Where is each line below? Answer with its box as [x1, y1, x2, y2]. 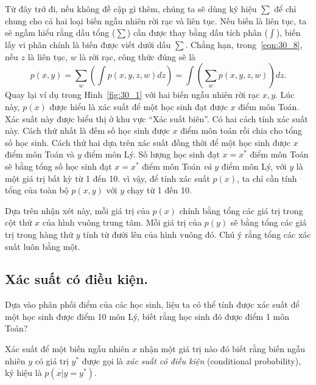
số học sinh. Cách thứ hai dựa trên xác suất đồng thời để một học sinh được [5, 136, 290, 148]
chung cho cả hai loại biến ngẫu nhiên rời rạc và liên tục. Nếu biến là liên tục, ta [5, 14, 307, 27]
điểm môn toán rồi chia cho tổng [180, 124, 303, 137]
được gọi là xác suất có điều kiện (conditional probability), [82, 354, 301, 367]
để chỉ [274, 2, 297, 15]
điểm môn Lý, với [221, 159, 287, 172]
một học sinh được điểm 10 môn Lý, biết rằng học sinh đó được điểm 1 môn [5, 310, 290, 322]
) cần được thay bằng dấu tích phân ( [127, 26, 268, 39]
